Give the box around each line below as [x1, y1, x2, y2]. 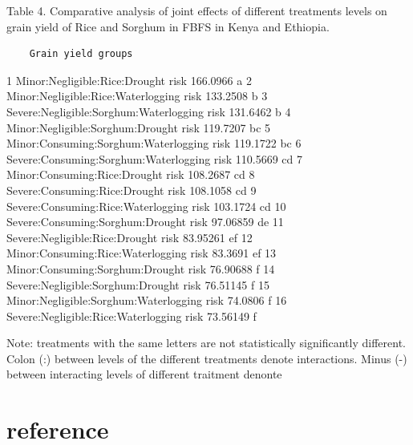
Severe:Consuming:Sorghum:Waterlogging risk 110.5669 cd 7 [6, 150, 303, 167]
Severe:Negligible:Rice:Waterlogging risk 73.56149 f [6, 307, 257, 324]
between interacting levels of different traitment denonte [6, 366, 282, 382]
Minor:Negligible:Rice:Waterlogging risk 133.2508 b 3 [6, 87, 268, 104]
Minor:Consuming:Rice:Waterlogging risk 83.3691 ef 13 [6, 245, 277, 261]
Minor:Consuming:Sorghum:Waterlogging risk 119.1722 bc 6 [6, 135, 302, 152]
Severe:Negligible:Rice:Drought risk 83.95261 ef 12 [6, 229, 253, 245]
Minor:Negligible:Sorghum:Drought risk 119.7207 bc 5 [6, 119, 271, 136]
